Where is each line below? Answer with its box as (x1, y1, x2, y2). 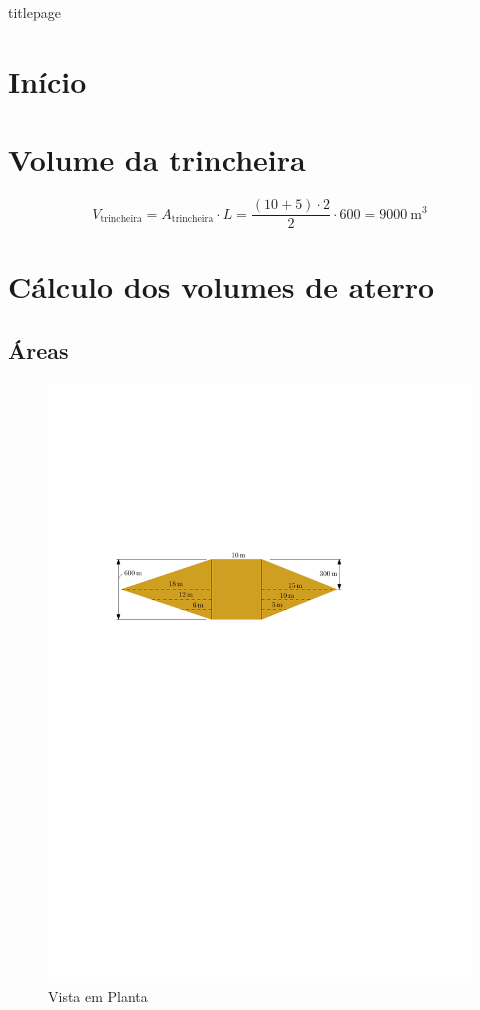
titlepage (8, 2, 61, 22)
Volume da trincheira (8, 139, 306, 180)
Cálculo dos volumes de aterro (8, 266, 435, 307)
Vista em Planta (48, 986, 148, 1007)
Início (8, 60, 87, 101)
